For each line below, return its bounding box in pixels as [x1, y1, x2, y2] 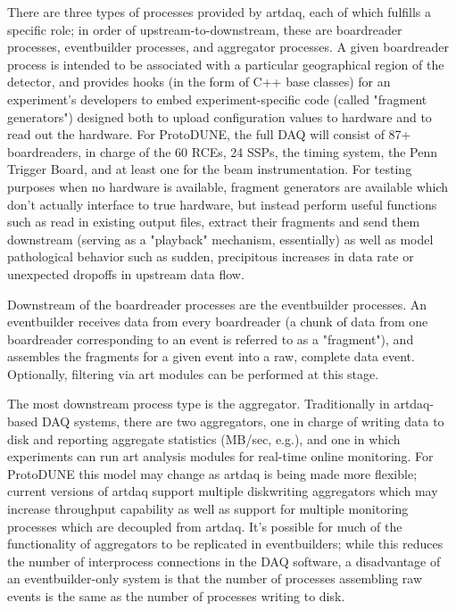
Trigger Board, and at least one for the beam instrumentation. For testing [7, 160, 412, 178]
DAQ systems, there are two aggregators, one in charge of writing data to [41, 412, 444, 431]
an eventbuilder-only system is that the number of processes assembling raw [7, 569, 423, 588]
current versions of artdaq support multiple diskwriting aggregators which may [7, 482, 438, 500]
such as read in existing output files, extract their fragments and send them [7, 212, 420, 231]
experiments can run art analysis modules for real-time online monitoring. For [7, 447, 434, 466]
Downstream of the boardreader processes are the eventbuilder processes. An [7, 294, 427, 313]
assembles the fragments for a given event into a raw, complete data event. [7, 347, 415, 366]
